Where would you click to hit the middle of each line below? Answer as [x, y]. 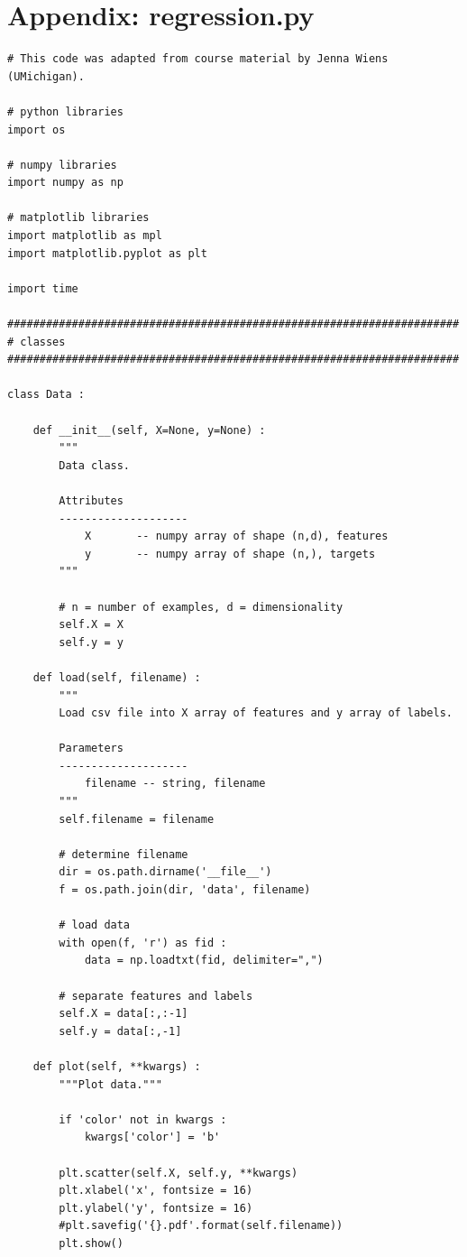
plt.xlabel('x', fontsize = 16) [156, 1191]
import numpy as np [65, 183]
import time [43, 288]
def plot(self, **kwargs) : [117, 1066]
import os [37, 129]
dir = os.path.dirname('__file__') [165, 872]
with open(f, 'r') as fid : [143, 943]
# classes [37, 342]
